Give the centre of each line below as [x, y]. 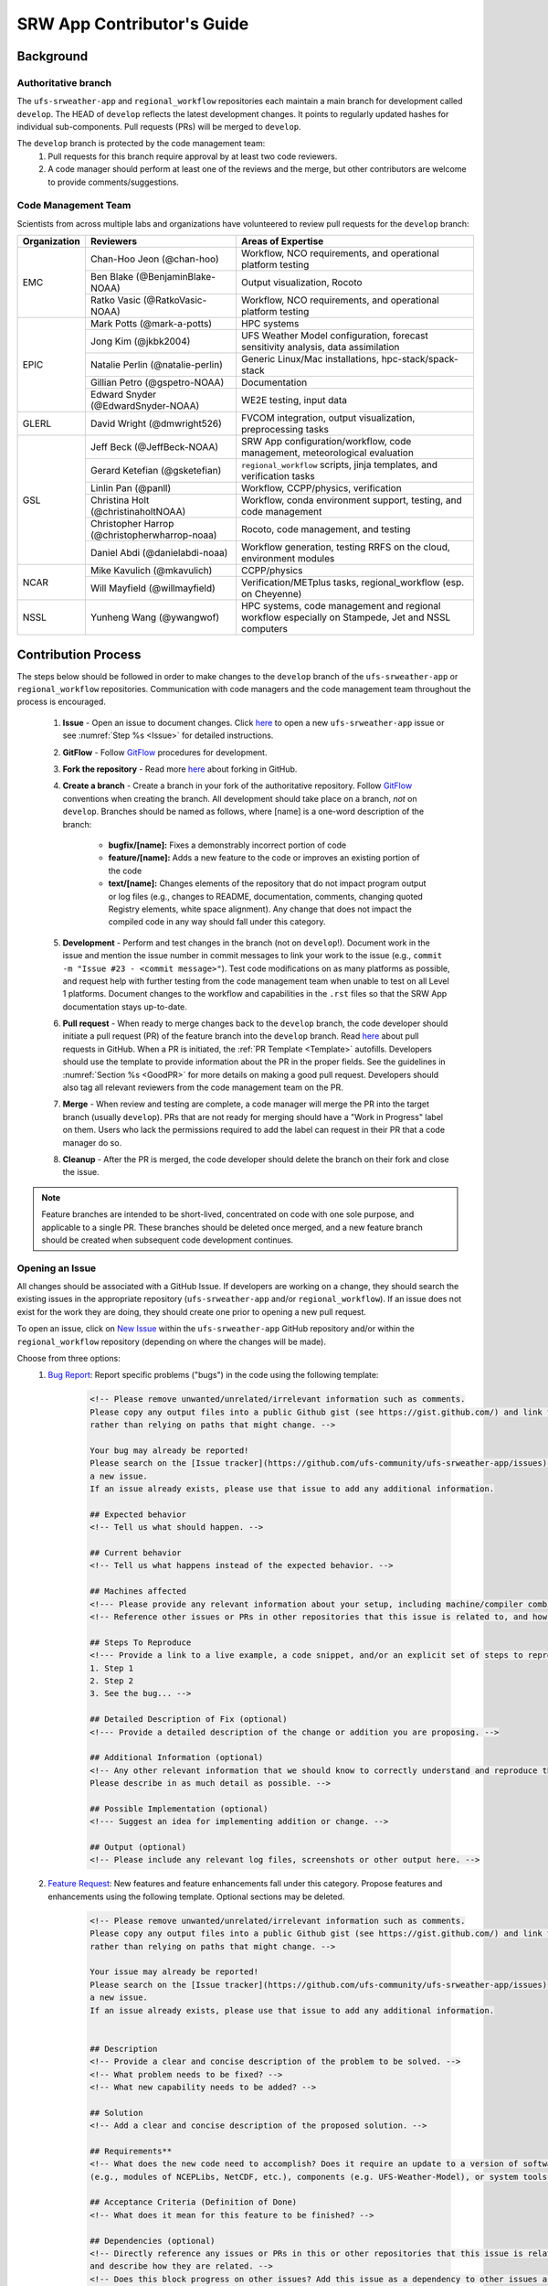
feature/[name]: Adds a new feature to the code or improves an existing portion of [264, 858]
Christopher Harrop [132, 524]
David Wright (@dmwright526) [156, 423]
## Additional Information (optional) [177, 1757]
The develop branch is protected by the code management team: [141, 144]
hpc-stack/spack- [420, 359]
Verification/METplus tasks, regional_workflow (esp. [353, 582]
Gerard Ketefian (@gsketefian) [156, 471]
